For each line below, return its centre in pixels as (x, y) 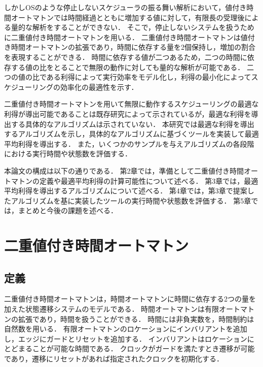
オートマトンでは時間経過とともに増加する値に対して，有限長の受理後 (128, 17)
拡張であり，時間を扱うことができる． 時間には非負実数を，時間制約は (136, 319)
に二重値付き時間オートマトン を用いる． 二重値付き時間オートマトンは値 (126, 37)
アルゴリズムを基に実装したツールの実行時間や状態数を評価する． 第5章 (131, 200)
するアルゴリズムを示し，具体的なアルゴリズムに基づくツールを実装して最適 (131, 134)
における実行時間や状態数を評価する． (68, 154)
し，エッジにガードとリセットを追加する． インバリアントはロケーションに (129, 338)
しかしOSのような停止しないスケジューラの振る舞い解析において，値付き (125, 7)
